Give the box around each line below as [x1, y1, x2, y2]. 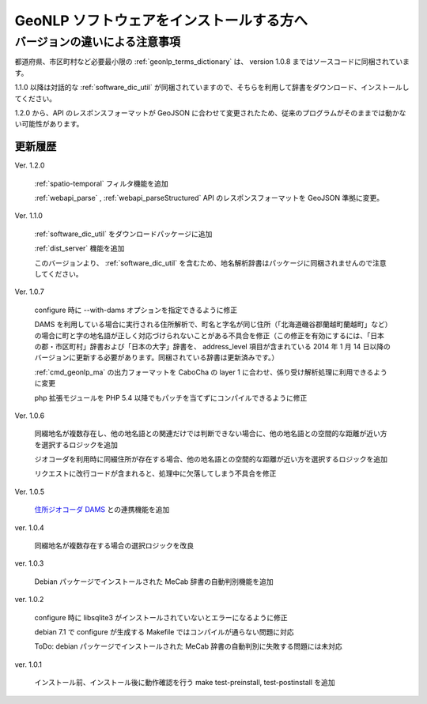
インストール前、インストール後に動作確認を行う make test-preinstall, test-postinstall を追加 [34, 678, 335, 687]
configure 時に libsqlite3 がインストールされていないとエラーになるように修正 [34, 612, 288, 622]
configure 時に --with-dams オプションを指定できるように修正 [34, 305, 237, 314]
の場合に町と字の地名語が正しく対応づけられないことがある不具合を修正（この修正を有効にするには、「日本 [34, 330, 385, 340]
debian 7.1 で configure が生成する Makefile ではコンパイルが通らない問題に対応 [34, 627, 294, 636]
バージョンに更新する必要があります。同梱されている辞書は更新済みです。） [34, 352, 279, 363]
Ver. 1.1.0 [14, 211, 43, 220]
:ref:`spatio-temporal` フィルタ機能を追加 [34, 179, 169, 188]
